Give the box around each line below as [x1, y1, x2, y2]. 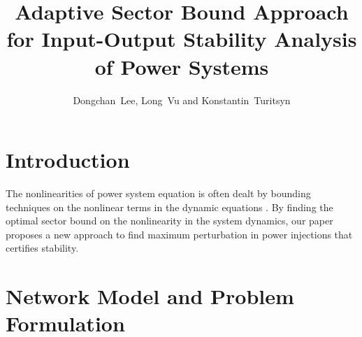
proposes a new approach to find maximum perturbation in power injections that [6, 227, 353, 241]
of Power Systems [94, 52, 269, 80]
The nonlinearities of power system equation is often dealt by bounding [6, 186, 311, 201]
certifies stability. [6, 241, 79, 255]
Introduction [6, 145, 130, 174]
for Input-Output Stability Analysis [6, 24, 357, 53]
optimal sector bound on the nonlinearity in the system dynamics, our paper [6, 213, 333, 228]
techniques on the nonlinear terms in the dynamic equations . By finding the [6, 199, 333, 214]
